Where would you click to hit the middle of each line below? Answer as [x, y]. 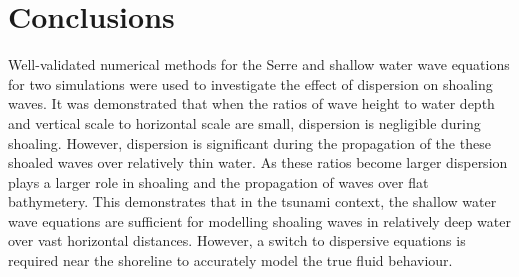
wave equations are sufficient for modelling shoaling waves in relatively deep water [259, 220]
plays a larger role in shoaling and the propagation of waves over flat [218, 181]
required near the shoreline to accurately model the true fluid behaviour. [230, 260]
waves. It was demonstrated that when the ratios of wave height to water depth [251, 103]
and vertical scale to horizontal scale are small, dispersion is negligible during [244, 122]
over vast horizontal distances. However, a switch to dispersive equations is [237, 240]
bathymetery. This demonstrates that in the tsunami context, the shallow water [252, 201]
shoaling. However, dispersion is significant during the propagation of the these [249, 142]
